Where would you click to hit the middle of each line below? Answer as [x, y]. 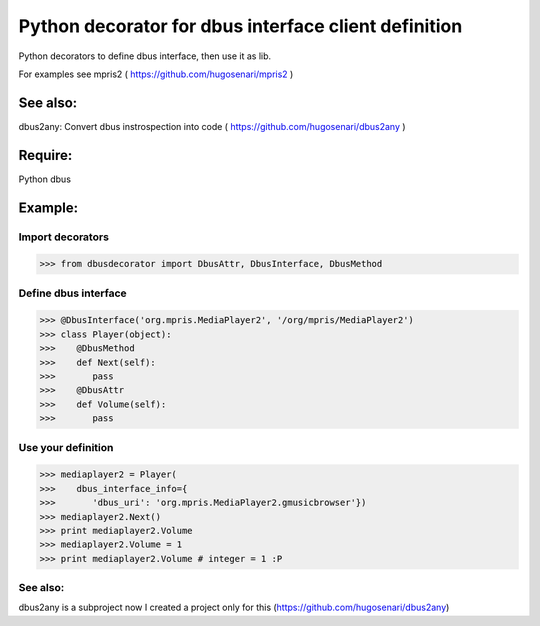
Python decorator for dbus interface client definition [240, 26]
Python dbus [45, 179]
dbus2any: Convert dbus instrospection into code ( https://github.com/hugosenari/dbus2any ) [212, 126]
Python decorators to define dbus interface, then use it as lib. [145, 56]
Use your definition [66, 447]
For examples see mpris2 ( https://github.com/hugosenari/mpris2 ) [156, 74]
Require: [45, 155]
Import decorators [64, 237]
